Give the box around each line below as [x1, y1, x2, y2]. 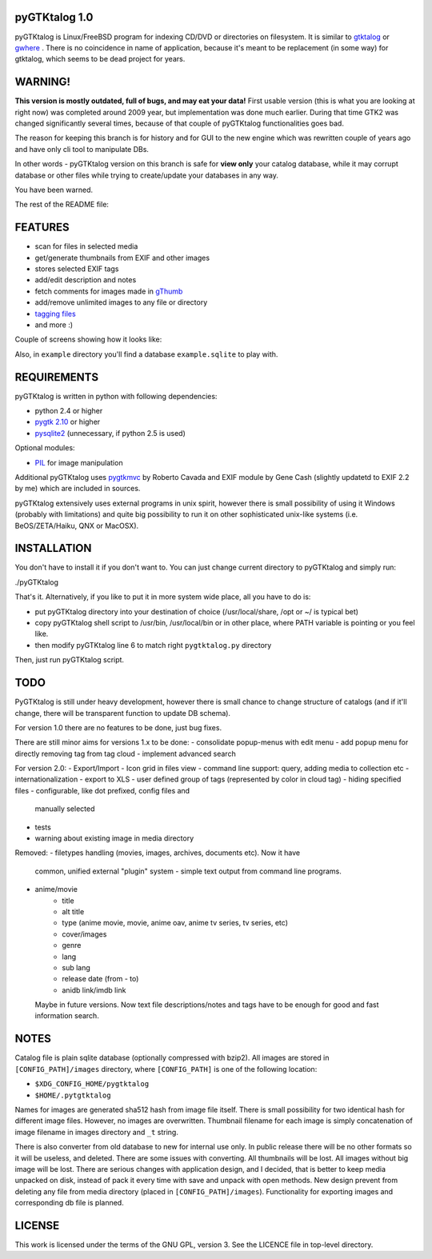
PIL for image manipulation [34, 458, 123, 467]
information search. [34, 1011, 99, 1021]
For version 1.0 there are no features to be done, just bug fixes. [14, 722, 222, 732]
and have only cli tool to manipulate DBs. [14, 144, 150, 154]
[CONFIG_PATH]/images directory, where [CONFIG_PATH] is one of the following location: [14, 1064, 318, 1073]
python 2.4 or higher [34, 406, 103, 416]
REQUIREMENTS [14, 370, 99, 384]
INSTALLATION [14, 542, 92, 555]
